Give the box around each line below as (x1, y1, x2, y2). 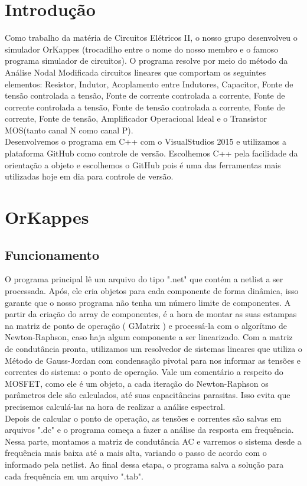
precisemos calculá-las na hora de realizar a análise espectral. (5, 400, 226, 412)
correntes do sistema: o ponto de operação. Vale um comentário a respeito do (5, 366, 283, 378)
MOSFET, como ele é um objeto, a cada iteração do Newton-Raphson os (5, 377, 269, 389)
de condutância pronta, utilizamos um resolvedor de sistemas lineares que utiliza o (5, 342, 302, 354)
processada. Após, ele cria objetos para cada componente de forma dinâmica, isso (5, 285, 299, 297)
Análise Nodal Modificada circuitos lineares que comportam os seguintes (5, 66, 266, 78)
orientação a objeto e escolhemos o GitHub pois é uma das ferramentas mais (5, 158, 281, 171)
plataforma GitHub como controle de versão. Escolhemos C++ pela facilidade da (5, 147, 298, 159)
